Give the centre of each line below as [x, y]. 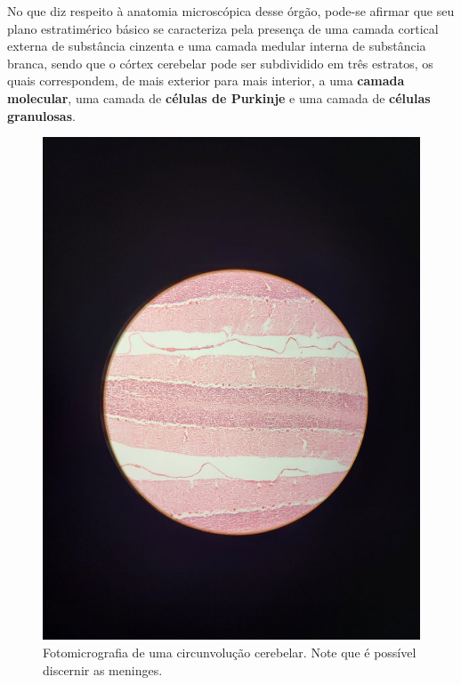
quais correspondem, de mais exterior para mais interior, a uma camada [206, 81]
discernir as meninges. [103, 669]
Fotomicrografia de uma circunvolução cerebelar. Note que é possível [230, 653]
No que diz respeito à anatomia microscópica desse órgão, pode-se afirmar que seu [231, 11]
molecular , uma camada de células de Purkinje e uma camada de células [219, 97]
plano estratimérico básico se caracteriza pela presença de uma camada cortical [223, 28]
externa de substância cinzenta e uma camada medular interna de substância [217, 46]
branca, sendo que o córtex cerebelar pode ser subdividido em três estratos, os [220, 63]
